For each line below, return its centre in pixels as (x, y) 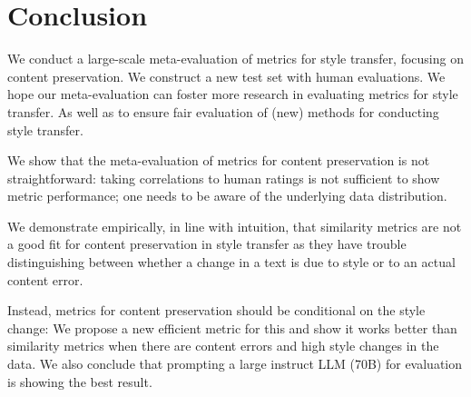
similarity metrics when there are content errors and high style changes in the (223, 346)
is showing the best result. (80, 381)
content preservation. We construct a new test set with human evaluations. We (226, 76)
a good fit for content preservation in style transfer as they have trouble (207, 244)
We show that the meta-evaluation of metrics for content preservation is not (219, 160)
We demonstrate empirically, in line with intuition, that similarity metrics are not (235, 226)
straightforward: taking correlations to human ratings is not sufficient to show (224, 178)
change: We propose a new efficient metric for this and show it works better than (232, 328)
